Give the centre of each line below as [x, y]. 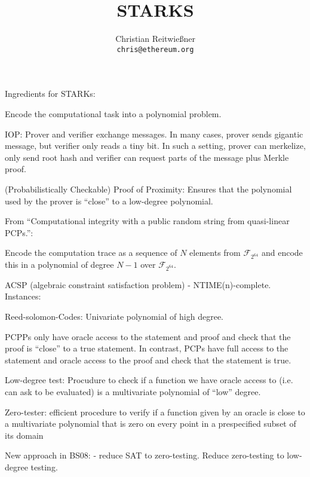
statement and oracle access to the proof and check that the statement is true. [148, 360]
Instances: [23, 296]
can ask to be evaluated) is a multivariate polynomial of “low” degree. [133, 391]
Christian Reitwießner [155, 39]
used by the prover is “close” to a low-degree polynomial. [109, 201]
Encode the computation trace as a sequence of [91, 253]
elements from [215, 253]
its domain [24, 435]
